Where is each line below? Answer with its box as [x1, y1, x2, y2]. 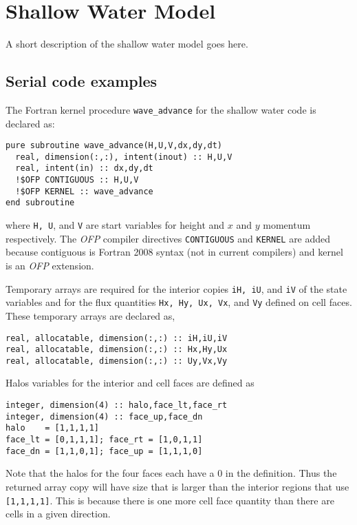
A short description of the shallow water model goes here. [6, 37, 248, 51]
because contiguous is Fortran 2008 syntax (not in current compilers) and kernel [6, 245, 343, 259]
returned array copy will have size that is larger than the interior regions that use [6, 479, 349, 493]
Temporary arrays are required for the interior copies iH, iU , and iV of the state [6, 281, 347, 296]
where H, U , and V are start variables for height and [6, 218, 225, 232]
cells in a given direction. [6, 506, 111, 521]
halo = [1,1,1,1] [6, 423, 100, 433]
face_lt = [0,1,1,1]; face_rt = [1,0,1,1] [6, 435, 203, 445]
